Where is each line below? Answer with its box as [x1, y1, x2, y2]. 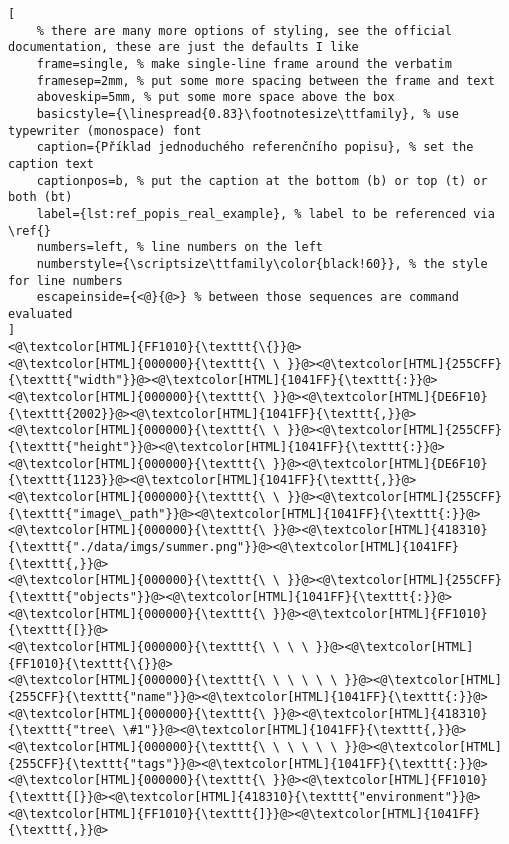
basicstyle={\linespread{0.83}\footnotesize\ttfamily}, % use [36, 106, 460, 121]
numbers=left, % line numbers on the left [36, 240, 323, 255]
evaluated [8, 306, 73, 321]
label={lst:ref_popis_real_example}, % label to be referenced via [36, 206, 495, 221]
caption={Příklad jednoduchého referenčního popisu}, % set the [36, 140, 474, 155]
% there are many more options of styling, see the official [36, 23, 452, 38]
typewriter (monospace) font [8, 123, 202, 138]
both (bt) [8, 190, 73, 205]
